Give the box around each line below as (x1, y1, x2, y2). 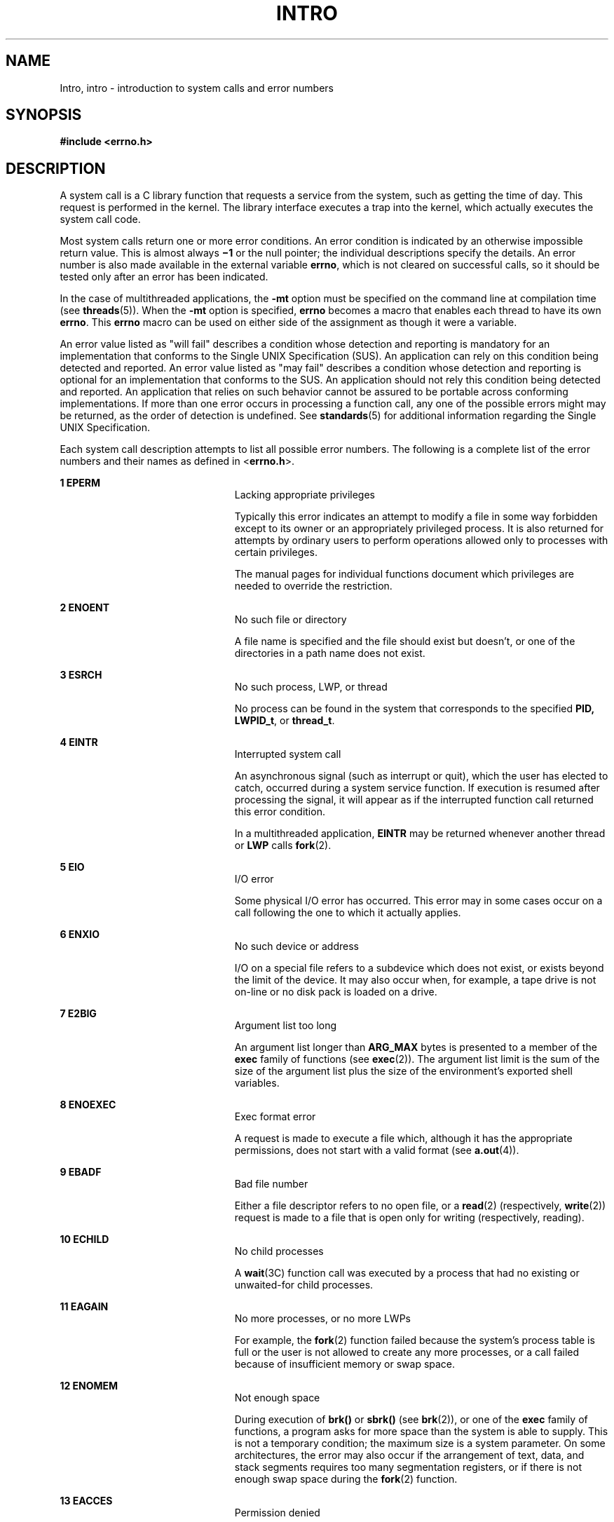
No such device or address (234, 940, 359, 953)
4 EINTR (60, 736, 98, 749)
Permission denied (234, 1507, 320, 1519)
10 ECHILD (60, 1233, 109, 1246)
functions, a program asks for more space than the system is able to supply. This (234, 1425, 608, 1438)
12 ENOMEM (60, 1380, 118, 1392)
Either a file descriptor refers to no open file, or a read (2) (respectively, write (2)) (234, 1200, 606, 1212)
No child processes (234, 1245, 324, 1258)
